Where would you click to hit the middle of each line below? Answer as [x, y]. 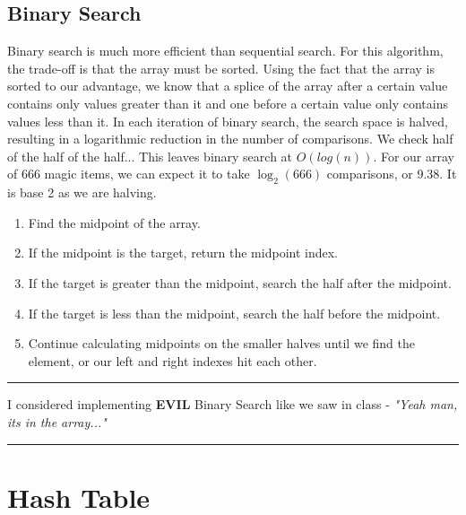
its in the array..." [57, 421]
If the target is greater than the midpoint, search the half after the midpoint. [240, 282]
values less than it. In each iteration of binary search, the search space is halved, [228, 121]
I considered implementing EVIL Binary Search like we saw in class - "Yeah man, [233, 404]
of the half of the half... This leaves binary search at [150, 156]
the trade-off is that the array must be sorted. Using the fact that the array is [221, 68]
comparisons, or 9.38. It [392, 174]
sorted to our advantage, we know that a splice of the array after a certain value [228, 86]
